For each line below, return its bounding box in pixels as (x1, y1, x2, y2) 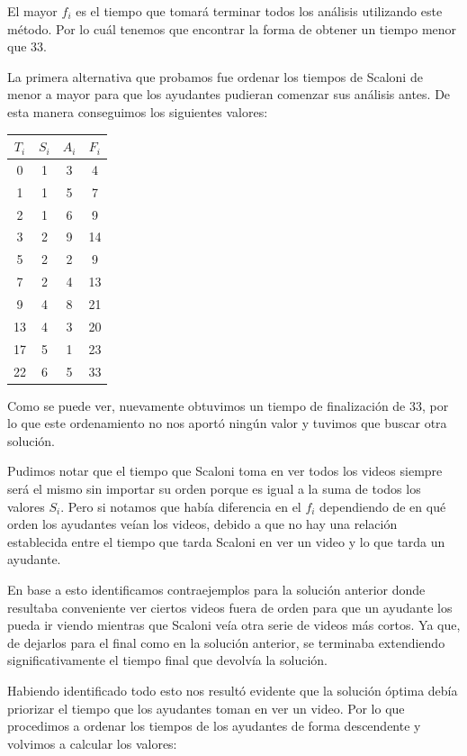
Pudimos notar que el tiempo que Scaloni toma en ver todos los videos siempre (7, 461, 443, 480)
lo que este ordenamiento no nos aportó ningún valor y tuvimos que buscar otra (7, 414, 447, 433)
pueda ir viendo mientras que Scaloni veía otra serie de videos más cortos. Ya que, (7, 615, 461, 634)
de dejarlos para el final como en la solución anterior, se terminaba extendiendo (7, 633, 445, 651)
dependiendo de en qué (319, 496, 446, 515)
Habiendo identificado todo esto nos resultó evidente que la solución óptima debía (7, 680, 458, 699)
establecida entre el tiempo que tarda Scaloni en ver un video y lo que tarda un (7, 532, 445, 551)
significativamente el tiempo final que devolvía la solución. (7, 651, 328, 669)
